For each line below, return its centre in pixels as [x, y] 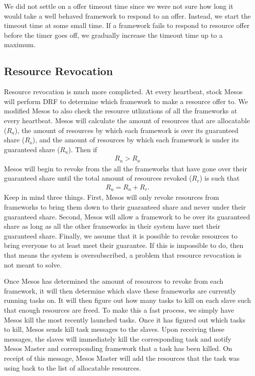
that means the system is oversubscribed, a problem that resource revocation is [123, 255]
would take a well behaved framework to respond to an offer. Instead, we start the [127, 15]
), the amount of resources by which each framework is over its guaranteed [127, 130]
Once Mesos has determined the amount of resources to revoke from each [114, 281]
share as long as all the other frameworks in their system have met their [112, 226]
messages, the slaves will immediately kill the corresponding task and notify [118, 338]
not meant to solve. [33, 264]
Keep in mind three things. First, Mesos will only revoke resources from [112, 197]
